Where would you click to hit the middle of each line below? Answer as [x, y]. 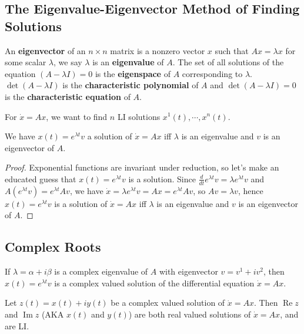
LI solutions [139, 116]
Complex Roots [53, 247]
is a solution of [81, 203]
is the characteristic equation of [68, 96]
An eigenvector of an [45, 50]
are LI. [17, 325]
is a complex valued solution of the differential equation [154, 283]
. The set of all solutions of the [228, 62]
